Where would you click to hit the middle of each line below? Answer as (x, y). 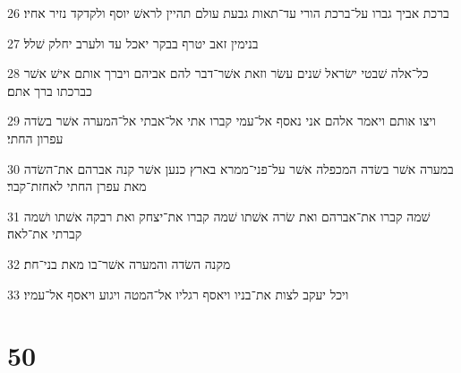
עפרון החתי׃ (35, 138)
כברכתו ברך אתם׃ (50, 90)
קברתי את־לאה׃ (45, 234)
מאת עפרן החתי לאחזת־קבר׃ (77, 186)
